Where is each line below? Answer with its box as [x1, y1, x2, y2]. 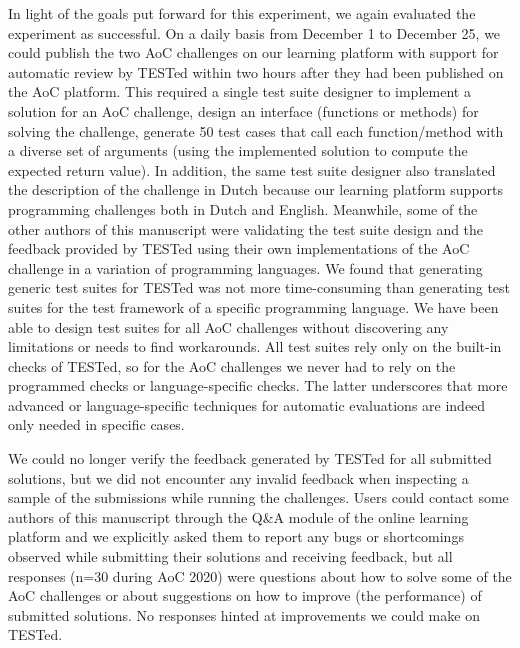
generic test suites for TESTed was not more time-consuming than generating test [8, 277, 511, 298]
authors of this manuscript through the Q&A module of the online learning [8, 506, 469, 527]
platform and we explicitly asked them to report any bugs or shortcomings [8, 526, 464, 547]
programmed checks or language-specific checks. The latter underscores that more [8, 375, 508, 396]
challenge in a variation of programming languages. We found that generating [8, 257, 483, 278]
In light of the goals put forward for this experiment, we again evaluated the [8, 3, 476, 23]
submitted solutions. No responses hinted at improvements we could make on [8, 604, 480, 625]
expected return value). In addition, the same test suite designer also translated [8, 159, 496, 180]
